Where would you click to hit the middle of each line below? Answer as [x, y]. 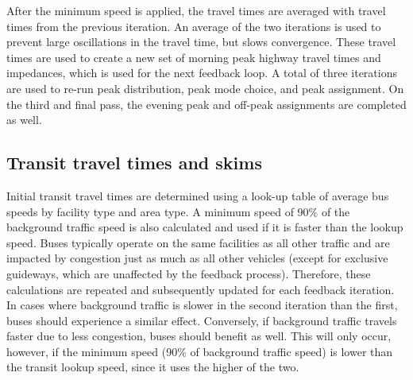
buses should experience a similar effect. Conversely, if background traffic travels [202, 320]
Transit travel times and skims [134, 163]
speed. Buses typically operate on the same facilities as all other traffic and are [198, 242]
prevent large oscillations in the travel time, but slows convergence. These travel [201, 42]
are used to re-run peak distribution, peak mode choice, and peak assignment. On [205, 88]
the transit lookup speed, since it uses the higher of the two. [153, 367]
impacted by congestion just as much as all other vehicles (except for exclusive [197, 258]
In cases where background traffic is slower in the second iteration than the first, [202, 305]
